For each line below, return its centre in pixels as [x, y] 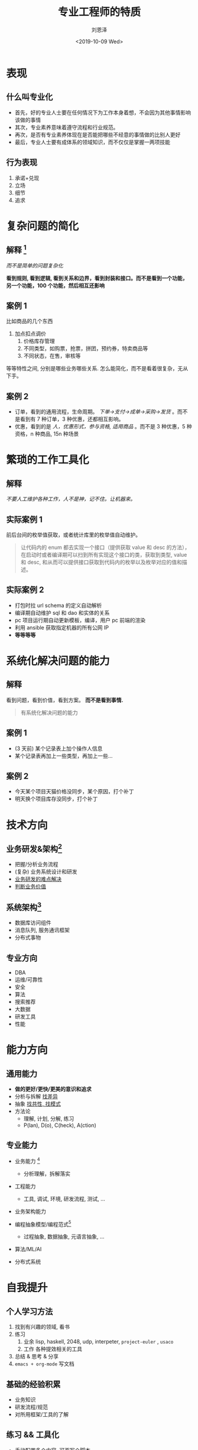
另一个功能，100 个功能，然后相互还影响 [56, 285]
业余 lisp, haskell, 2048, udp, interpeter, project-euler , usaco [98, 1342]
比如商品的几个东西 [30, 321]
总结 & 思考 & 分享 [37, 1357]
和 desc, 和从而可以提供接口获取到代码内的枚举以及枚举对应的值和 [101, 562]
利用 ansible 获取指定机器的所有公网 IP [62, 627]
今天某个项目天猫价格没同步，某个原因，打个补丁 [74, 792]
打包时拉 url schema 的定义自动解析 [58, 605]
